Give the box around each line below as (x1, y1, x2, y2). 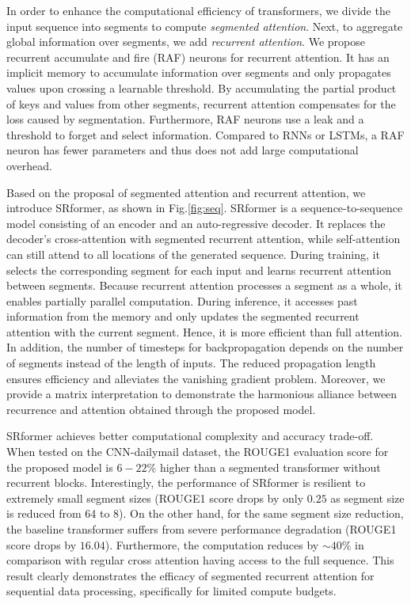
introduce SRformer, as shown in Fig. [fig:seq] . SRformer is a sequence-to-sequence (6, 199, 403, 216)
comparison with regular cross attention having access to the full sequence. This (6, 552, 394, 568)
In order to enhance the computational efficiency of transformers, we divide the (6, 2, 390, 18)
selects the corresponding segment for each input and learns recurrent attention (6, 261, 391, 278)
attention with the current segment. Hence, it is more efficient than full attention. (6, 323, 402, 340)
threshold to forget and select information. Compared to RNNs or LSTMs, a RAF (6, 126, 405, 142)
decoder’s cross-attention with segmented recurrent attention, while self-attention (6, 230, 401, 247)
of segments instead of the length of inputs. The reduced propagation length (6, 355, 376, 371)
